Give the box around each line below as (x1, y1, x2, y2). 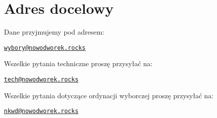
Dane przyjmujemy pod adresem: (4, 27, 105, 37)
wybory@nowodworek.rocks (4, 44, 86, 51)
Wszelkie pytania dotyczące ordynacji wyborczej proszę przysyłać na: (4, 90, 214, 100)
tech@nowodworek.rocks (4, 76, 79, 83)
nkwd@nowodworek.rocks (4, 108, 79, 115)
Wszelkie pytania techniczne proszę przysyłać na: (4, 58, 153, 69)
